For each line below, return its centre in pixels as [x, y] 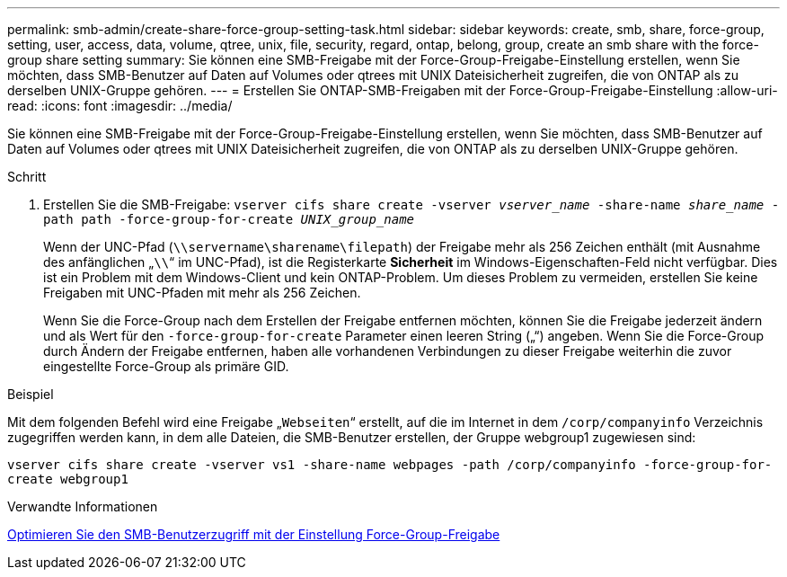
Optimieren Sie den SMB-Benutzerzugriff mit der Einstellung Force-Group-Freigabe [254, 534]
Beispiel [31, 394]
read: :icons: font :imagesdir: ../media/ [120, 106]
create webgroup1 [68, 479]
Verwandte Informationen [83, 506]
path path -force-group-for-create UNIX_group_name [229, 219]
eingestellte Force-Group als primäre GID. [166, 366]
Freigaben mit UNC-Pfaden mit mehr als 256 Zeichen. [202, 293]
